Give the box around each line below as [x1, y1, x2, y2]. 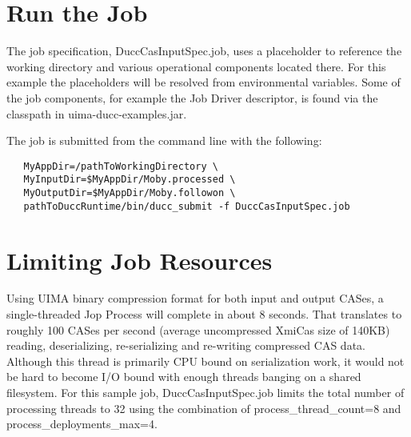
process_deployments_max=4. [6, 415, 158, 432]
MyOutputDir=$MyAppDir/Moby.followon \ [23, 187, 236, 198]
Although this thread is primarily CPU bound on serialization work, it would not [6, 352, 405, 369]
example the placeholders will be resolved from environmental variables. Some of [6, 74, 401, 90]
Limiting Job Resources [6, 243, 273, 276]
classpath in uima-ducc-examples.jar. [6, 105, 187, 122]
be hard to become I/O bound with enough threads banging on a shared [6, 368, 361, 385]
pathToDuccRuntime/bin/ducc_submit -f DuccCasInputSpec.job [23, 200, 350, 212]
